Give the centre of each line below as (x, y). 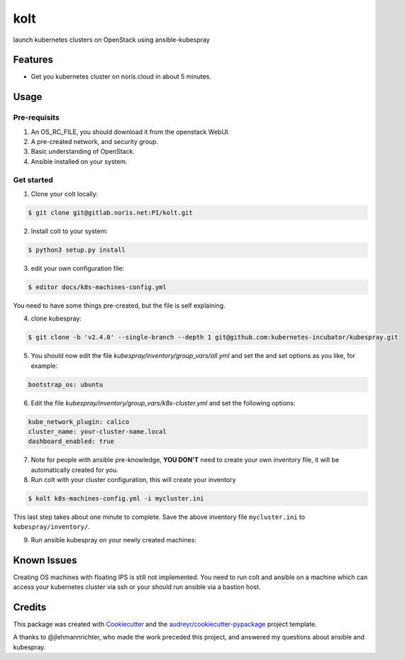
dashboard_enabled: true (71, 442)
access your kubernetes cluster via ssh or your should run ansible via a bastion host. (137, 587)
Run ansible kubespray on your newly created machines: (113, 539)
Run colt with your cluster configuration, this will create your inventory (133, 480)
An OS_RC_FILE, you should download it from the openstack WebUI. (131, 132)
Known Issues (45, 560)
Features (33, 60)
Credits (30, 607)
